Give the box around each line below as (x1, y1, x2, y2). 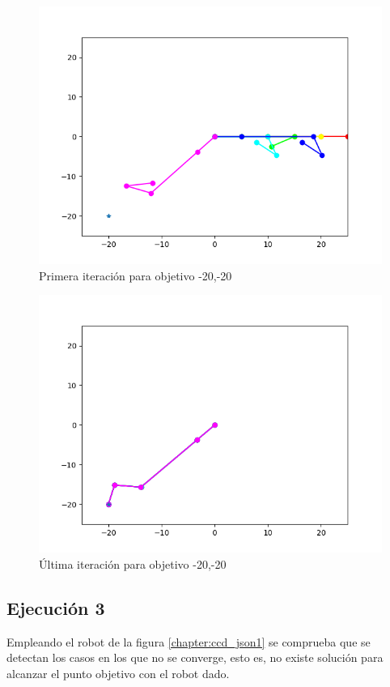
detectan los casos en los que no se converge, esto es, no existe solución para (6, 649, 384, 666)
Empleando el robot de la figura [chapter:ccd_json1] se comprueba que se (6, 633, 371, 650)
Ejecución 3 (6, 595, 105, 620)
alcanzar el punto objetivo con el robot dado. (6, 664, 230, 681)
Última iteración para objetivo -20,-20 (39, 555, 227, 572)
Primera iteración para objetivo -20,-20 (39, 267, 232, 284)
